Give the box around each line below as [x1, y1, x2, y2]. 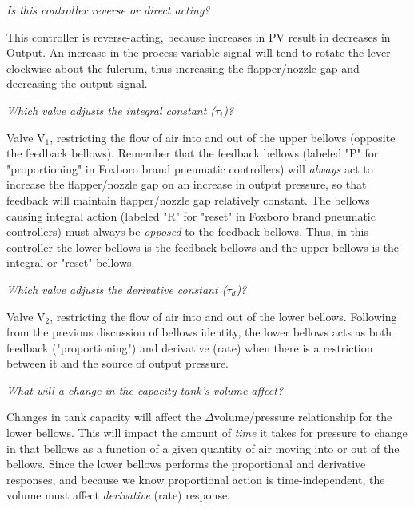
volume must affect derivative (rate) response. [6, 487, 231, 503]
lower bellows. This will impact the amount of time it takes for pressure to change [6, 424, 408, 441]
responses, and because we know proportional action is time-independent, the [6, 471, 385, 487]
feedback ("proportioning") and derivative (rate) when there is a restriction [6, 339, 373, 356]
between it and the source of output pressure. [6, 355, 229, 372]
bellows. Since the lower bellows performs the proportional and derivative [6, 455, 366, 472]
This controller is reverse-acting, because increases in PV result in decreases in [6, 28, 391, 45]
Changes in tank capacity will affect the [6, 408, 201, 425]
